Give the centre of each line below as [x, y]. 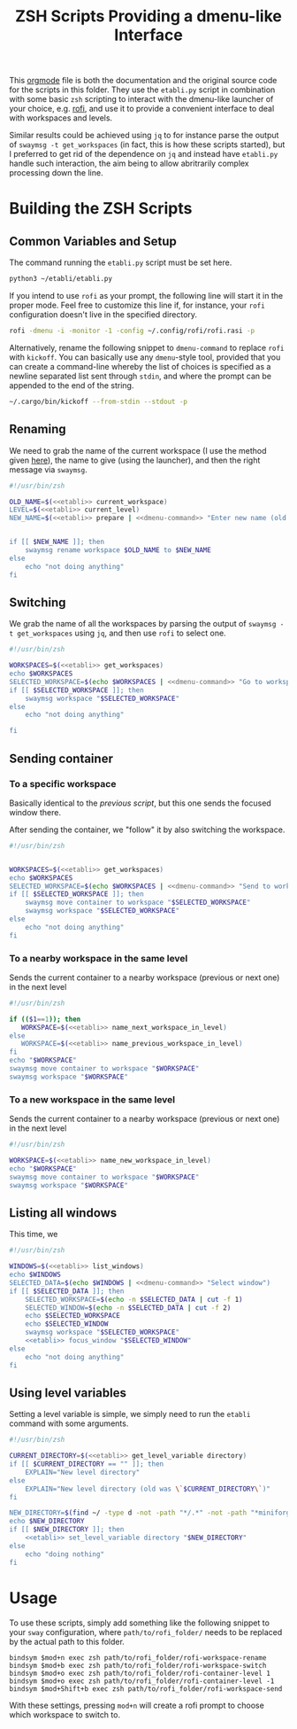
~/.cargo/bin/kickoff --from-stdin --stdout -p [99, 401]
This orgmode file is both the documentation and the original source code [143, 81]
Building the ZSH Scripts [101, 209]
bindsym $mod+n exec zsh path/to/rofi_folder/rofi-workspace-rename [138, 1658]
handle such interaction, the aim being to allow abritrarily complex [129, 164]
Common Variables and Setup [93, 241]
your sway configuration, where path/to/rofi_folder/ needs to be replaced [146, 1632]
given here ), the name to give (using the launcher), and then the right [135, 460]
